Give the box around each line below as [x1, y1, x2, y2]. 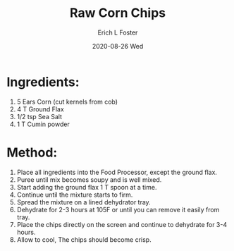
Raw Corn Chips [69, 5, 166, 21]
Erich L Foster [97, 28, 138, 37]
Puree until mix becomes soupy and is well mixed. [16, 175, 162, 184]
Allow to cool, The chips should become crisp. [16, 235, 152, 244]
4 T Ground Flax [16, 104, 64, 114]
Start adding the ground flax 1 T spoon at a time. [16, 183, 157, 191]
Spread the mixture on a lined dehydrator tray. [16, 197, 151, 206]
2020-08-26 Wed [92, 42, 144, 50]
